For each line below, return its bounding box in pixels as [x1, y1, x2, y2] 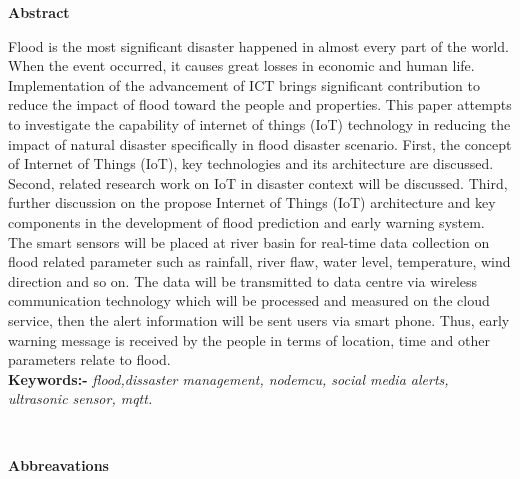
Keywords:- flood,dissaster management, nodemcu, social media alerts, [8, 368, 449, 389]
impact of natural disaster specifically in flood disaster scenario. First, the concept [8, 133, 512, 154]
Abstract [8, 2, 70, 22]
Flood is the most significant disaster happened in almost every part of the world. [8, 35, 509, 56]
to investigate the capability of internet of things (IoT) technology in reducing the [8, 113, 511, 134]
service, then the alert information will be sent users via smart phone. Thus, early [8, 309, 510, 330]
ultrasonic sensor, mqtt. [8, 388, 153, 409]
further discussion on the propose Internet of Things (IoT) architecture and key [8, 192, 496, 213]
